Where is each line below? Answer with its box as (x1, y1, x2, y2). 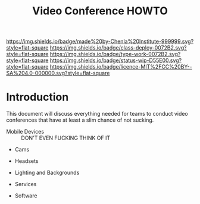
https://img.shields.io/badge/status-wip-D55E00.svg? (49, 57, 182, 64)
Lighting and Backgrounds (14, 169, 80, 177)
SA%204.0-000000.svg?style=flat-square (6, 70, 110, 77)
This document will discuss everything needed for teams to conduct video (6, 110, 189, 118)
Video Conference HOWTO (32, 4, 168, 18)
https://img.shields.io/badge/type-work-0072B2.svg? (49, 51, 181, 58)
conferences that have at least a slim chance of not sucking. (6, 116, 154, 123)
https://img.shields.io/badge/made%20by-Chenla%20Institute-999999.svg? (6, 38, 194, 45)
